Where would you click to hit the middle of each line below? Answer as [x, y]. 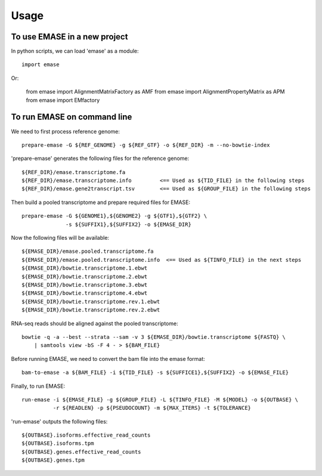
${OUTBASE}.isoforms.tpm [58, 443]
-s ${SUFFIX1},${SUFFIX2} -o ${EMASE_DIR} [129, 224]
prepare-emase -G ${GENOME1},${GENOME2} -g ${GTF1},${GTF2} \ [114, 216]
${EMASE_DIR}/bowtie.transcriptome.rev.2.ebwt [91, 310]
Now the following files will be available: [60, 238]
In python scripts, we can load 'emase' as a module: [75, 51]
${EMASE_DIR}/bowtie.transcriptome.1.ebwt [85, 268]
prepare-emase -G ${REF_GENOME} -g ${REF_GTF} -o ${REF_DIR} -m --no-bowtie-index [146, 145]
